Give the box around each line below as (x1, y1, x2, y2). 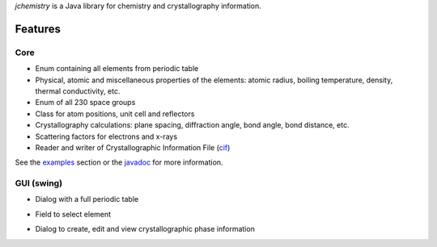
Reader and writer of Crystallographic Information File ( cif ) (35, 142, 231, 153)
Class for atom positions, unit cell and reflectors (35, 109, 195, 119)
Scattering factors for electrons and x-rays (35, 132, 178, 141)
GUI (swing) (15, 178, 63, 189)
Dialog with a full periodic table (35, 195, 139, 204)
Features (15, 22, 61, 36)
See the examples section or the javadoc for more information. (15, 157, 223, 167)
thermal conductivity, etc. (35, 86, 121, 96)
